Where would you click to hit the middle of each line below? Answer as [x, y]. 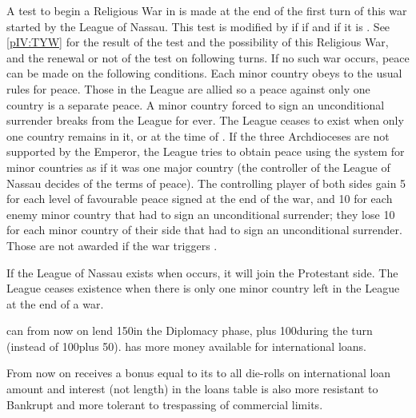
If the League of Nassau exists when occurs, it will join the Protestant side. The [202, 272]
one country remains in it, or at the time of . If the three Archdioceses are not [198, 135]
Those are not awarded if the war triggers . [112, 245]
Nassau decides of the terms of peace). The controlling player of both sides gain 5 [206, 183]
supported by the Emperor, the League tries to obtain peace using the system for [206, 151]
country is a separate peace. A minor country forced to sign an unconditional [196, 104]
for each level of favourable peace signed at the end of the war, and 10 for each [200, 199]
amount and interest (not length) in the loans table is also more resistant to [192, 389]
